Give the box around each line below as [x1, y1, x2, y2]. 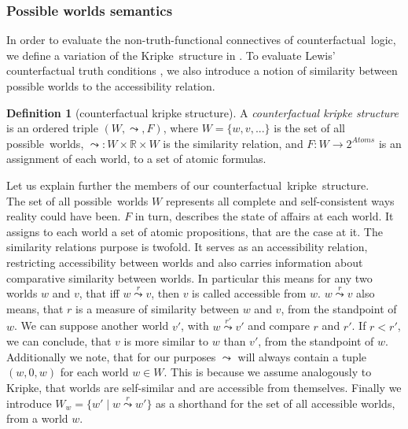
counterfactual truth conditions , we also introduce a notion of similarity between [6, 62, 398, 79]
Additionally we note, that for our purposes [6, 348, 216, 364]
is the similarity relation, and [163, 135, 303, 151]
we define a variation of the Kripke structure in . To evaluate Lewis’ [6, 46, 336, 63]
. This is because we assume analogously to [164, 364, 372, 380]
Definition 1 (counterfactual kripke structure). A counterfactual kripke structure [6, 104, 399, 120]
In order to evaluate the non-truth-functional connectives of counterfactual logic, [6, 31, 396, 48]
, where [163, 120, 199, 136]
